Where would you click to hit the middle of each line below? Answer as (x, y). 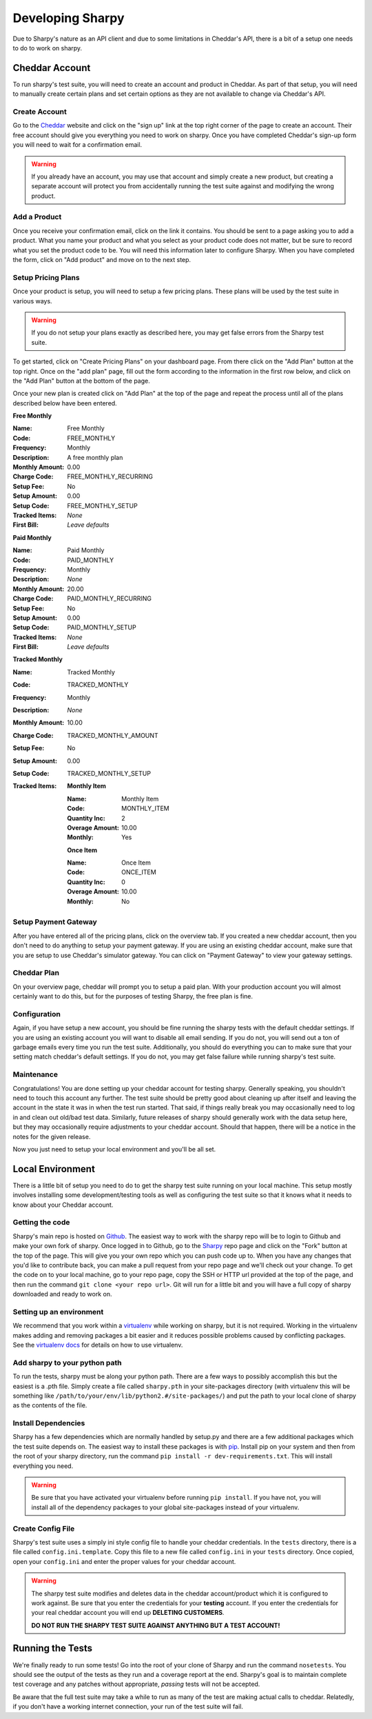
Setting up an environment (58, 1311)
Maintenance (35, 1074)
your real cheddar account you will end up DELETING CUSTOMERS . (128, 1613)
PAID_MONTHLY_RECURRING (109, 599)
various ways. (32, 301)
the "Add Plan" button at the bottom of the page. (82, 381)
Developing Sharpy (69, 18)
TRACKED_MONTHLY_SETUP (109, 773)
